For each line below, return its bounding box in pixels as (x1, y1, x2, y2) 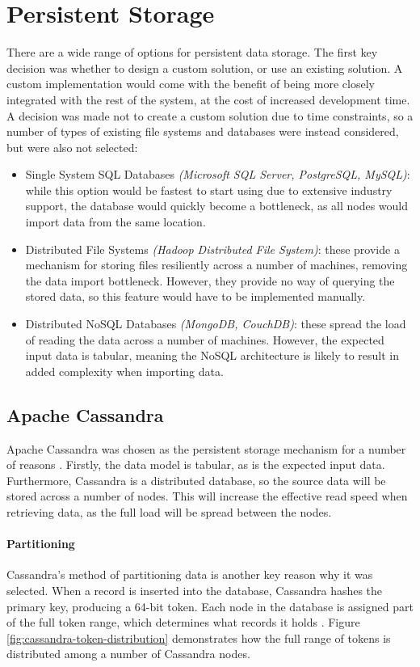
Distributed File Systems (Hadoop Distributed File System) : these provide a (25, 240, 400, 257)
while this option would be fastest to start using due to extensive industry (25, 181, 393, 198)
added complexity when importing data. (25, 362, 224, 379)
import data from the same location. (25, 213, 206, 230)
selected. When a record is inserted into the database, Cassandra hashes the (6, 581, 383, 598)
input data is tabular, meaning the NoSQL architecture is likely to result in (25, 347, 400, 364)
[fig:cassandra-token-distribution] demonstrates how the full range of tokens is (6, 629, 391, 646)
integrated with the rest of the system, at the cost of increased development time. (6, 91, 410, 108)
